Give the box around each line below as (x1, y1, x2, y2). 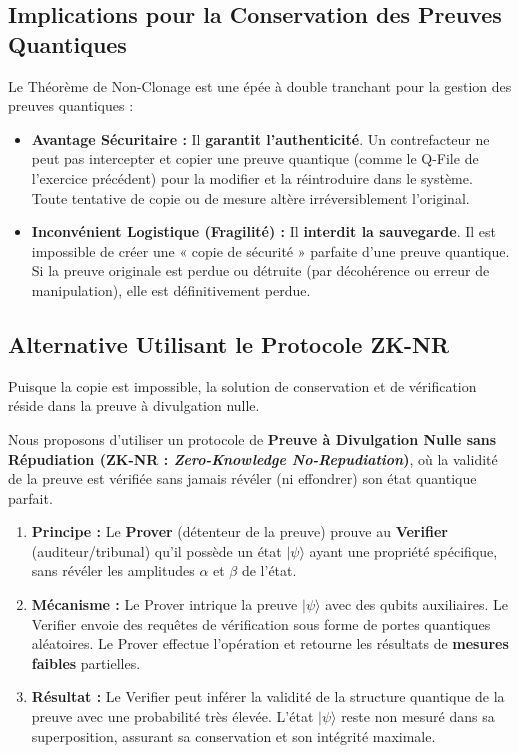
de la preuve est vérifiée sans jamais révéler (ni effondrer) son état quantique (8, 468, 477, 489)
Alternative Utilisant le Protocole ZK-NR (8, 328, 450, 359)
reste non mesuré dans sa (341, 706, 495, 727)
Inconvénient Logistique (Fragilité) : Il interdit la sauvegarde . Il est (31, 221, 497, 242)
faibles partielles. (31, 652, 141, 673)
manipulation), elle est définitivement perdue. (31, 279, 311, 300)
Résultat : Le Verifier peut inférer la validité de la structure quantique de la (31, 686, 505, 707)
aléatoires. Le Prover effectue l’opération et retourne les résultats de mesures (31, 633, 509, 654)
